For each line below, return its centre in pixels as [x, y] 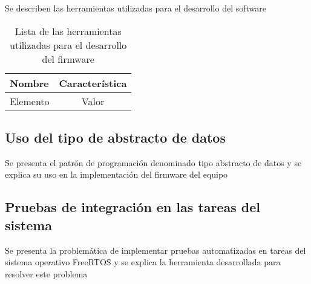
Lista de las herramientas [68, 31]
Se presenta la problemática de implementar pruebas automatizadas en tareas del [155, 250]
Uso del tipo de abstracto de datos [115, 137]
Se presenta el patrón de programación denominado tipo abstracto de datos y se [153, 162]
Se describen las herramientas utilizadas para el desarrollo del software [136, 8]
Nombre [29, 83]
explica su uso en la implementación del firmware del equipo [116, 174]
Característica [93, 83]
